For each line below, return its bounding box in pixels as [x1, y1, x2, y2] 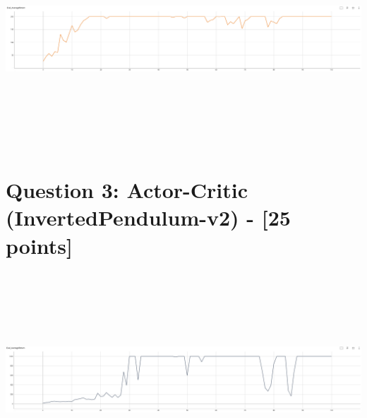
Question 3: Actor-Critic [6, 175, 248, 204]
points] [6, 231, 73, 260]
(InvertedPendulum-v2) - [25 [6, 203, 291, 232]
